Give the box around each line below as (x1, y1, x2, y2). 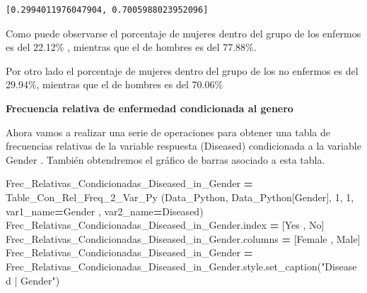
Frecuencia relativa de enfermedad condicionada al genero (6, 100, 293, 115)
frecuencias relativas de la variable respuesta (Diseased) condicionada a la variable (6, 138, 361, 153)
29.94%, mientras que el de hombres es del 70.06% (6, 77, 223, 92)
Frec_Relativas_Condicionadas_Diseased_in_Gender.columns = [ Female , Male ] (6, 231, 361, 246)
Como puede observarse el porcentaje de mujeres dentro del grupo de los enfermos (6, 25, 361, 40)
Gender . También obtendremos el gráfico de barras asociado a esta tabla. (6, 152, 325, 167)
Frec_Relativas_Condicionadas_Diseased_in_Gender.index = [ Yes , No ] (6, 217, 325, 232)
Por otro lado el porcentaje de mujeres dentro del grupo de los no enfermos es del (6, 63, 359, 78)
